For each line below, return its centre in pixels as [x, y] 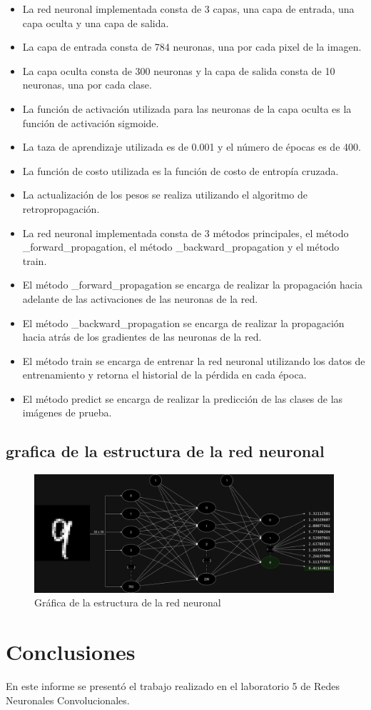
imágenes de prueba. [67, 412]
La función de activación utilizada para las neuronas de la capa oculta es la [187, 108]
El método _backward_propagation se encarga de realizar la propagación [183, 322]
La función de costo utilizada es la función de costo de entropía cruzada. [181, 170]
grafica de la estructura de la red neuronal [165, 451]
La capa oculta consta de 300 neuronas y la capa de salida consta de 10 [179, 70]
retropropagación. [61, 208]
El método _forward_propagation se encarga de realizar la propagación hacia [192, 285]
